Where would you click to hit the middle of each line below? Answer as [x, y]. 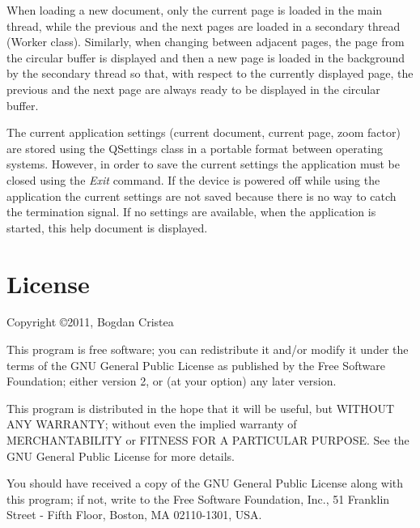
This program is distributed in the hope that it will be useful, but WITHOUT [201, 408]
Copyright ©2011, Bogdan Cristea [90, 322]
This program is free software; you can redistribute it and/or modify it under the [208, 349]
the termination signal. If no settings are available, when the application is [191, 212]
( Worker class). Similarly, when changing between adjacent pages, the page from [206, 42]
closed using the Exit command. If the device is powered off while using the [193, 179]
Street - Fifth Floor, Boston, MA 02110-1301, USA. [134, 515]
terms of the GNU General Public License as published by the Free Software [196, 365]
